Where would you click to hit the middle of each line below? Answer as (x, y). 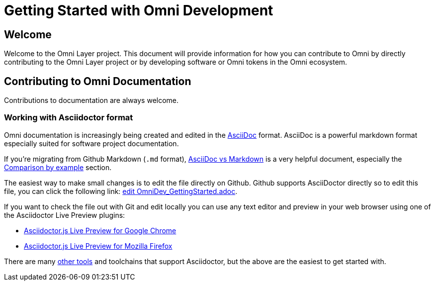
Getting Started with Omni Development (139, 10)
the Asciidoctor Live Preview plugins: (65, 215)
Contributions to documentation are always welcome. (91, 100)
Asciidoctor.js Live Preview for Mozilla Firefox (98, 246)
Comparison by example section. (58, 167)
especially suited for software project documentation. (91, 143)
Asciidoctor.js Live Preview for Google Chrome (100, 230)
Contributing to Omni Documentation (98, 81)
